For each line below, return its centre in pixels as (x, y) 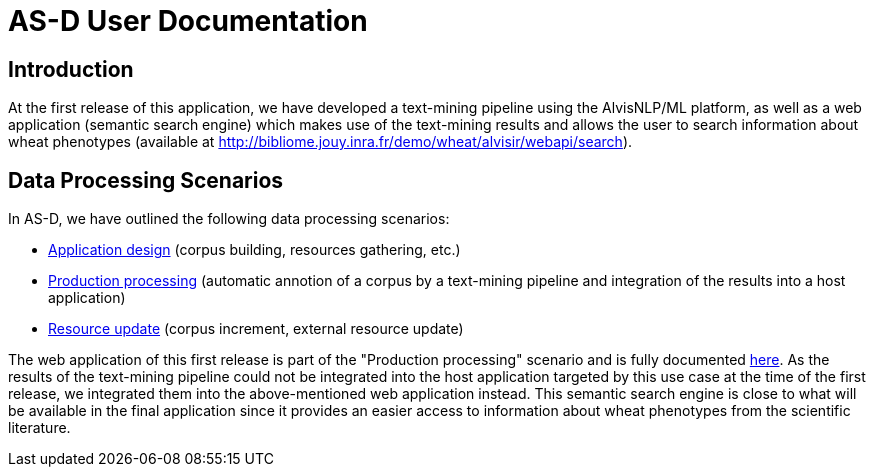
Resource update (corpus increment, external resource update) (256, 329)
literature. (39, 428)
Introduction (71, 69)
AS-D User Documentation (188, 21)
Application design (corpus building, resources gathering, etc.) (254, 250)
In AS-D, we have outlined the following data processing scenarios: (229, 219)
